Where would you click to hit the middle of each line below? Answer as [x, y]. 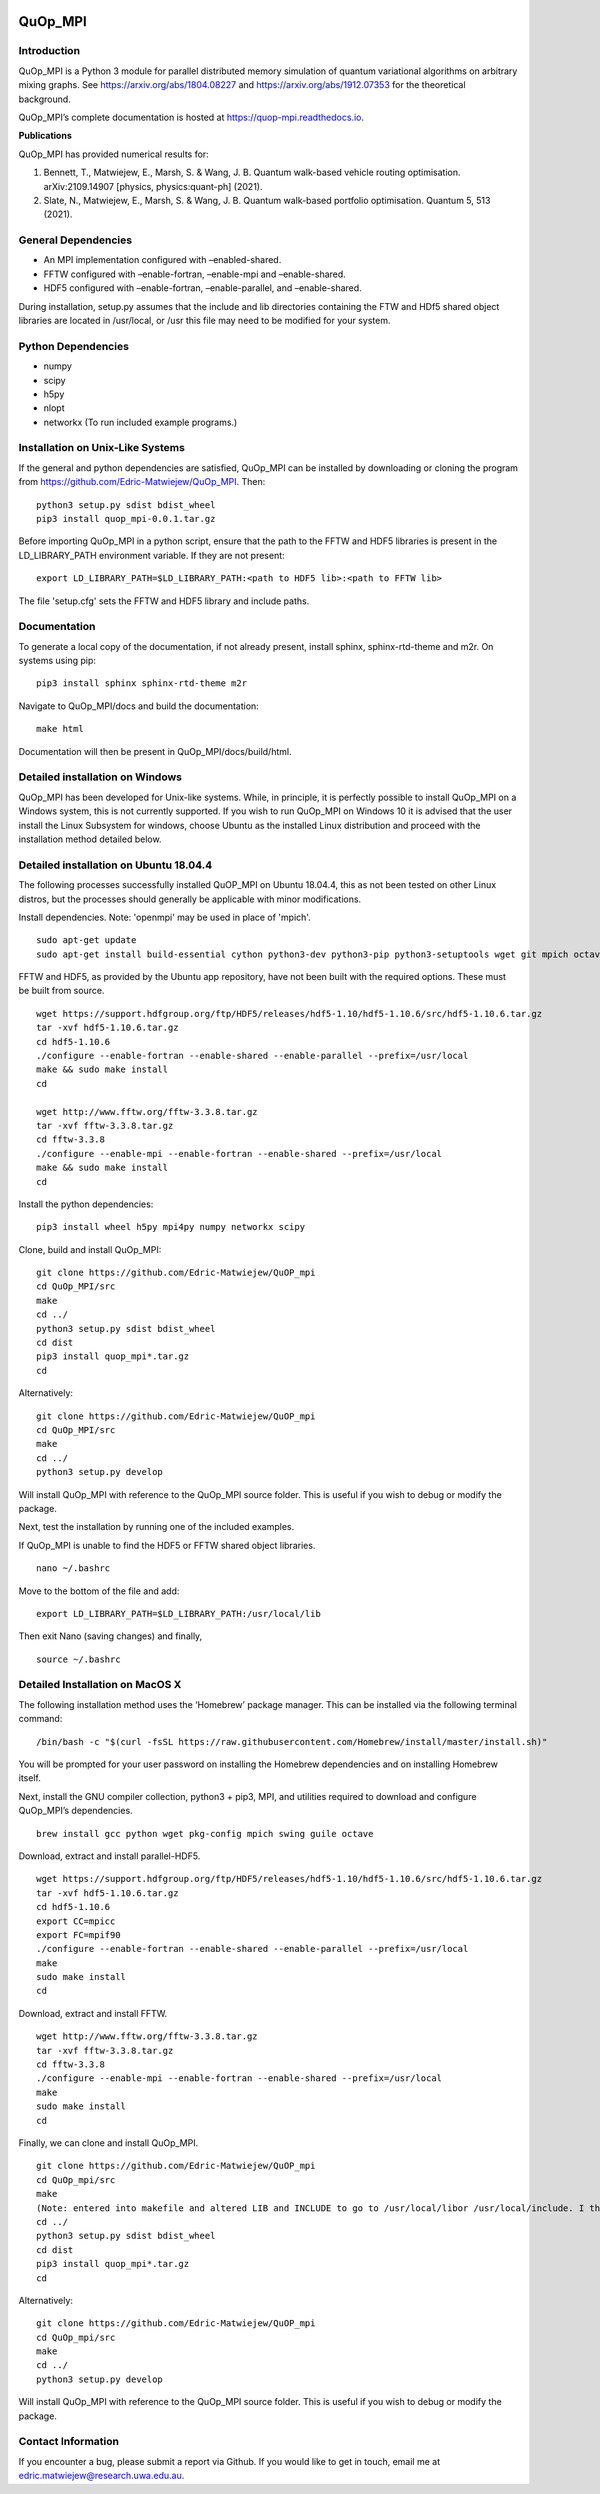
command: [40, 1719]
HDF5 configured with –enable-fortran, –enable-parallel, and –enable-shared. [202, 288]
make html [60, 729]
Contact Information [69, 2442]
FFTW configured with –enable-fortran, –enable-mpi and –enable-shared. [195, 274]
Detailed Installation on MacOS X [100, 1685]
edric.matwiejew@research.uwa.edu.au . [101, 2476]
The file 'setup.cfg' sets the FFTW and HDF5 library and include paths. [164, 601]
